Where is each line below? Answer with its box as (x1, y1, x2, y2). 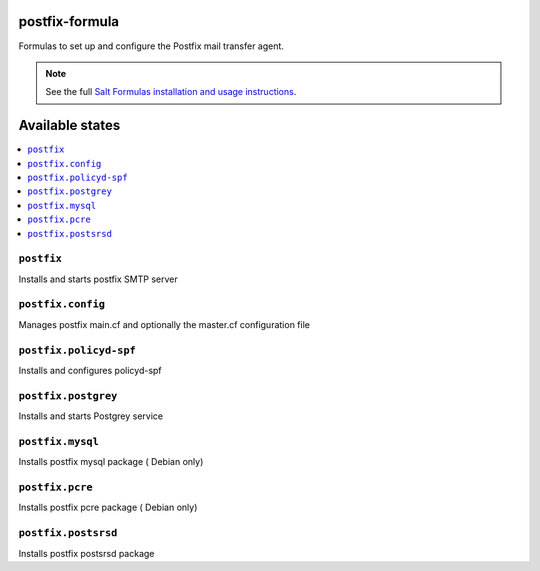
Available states (18, 117, 121, 134)
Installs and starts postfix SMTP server (18, 273, 179, 285)
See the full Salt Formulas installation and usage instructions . (45, 86, 297, 98)
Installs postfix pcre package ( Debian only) (18, 501, 198, 514)
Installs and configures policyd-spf (18, 364, 162, 376)
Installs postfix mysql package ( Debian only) (18, 456, 204, 468)
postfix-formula (18, 13, 120, 30)
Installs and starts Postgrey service (18, 410, 164, 422)
